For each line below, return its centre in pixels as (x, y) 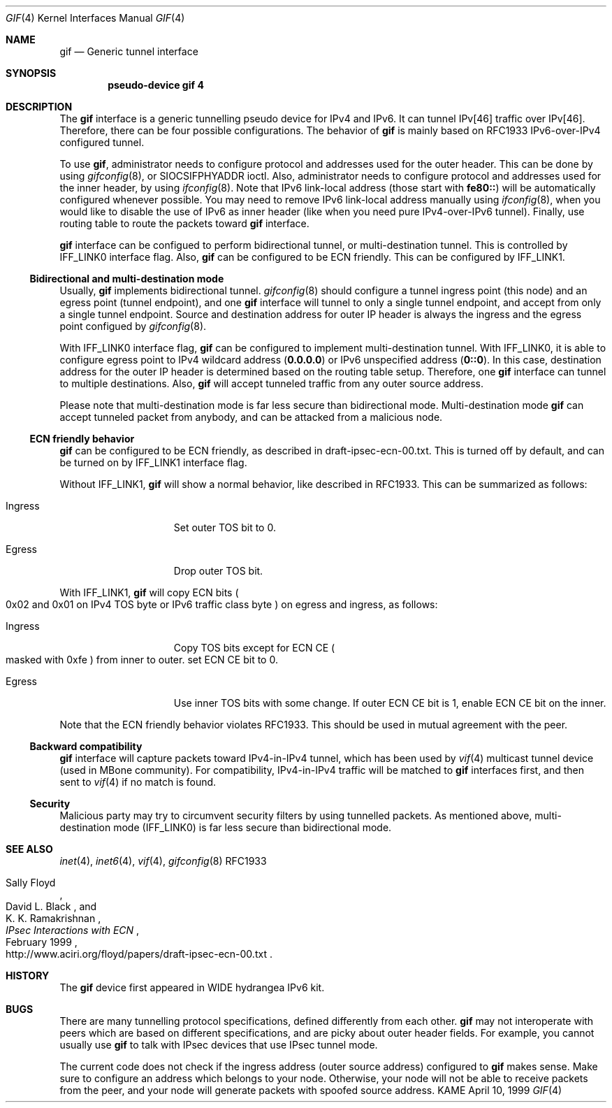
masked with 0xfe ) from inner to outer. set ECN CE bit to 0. (142, 660)
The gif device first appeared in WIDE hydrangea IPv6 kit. (192, 987)
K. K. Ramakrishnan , (53, 918)
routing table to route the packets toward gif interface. (184, 223)
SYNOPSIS (31, 73)
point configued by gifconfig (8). (133, 326)
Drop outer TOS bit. (218, 571)
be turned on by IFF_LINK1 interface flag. (153, 462)
